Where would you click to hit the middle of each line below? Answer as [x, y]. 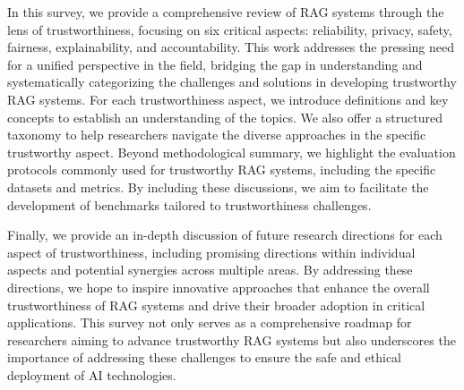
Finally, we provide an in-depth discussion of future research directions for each [225, 235]
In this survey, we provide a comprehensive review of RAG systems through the [226, 12]
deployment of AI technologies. [92, 374]
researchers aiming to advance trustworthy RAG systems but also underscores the [232, 339]
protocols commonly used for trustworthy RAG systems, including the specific [222, 170]
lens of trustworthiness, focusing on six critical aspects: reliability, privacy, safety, [230, 29]
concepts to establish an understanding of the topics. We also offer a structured [225, 117]
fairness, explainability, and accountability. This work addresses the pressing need [231, 47]
